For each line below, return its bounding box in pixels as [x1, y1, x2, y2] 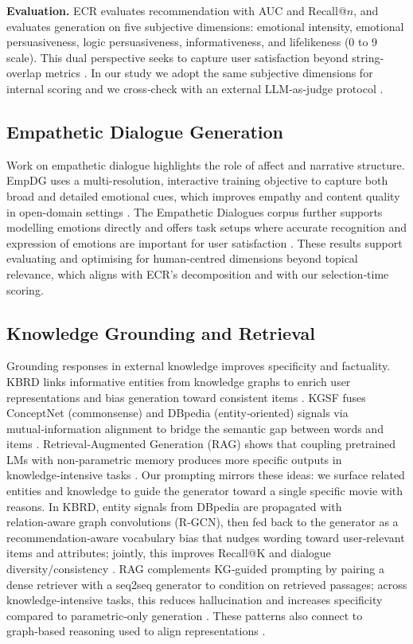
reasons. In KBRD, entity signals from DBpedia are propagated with [6, 498, 342, 514]
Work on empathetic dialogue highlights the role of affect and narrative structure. [6, 156, 405, 173]
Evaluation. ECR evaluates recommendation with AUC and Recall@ [6, 2, 347, 18]
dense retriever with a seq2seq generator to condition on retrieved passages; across [6, 576, 407, 592]
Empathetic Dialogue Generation [6, 119, 284, 143]
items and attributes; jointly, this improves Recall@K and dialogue [6, 544, 331, 561]
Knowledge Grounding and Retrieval [6, 320, 315, 345]
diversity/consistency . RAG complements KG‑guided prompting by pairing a [6, 560, 384, 577]
